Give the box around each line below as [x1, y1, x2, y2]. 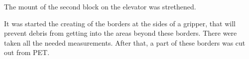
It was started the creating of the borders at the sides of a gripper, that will [4, 18, 236, 28]
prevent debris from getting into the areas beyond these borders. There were [4, 28, 237, 38]
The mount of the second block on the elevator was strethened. [4, 1, 196, 11]
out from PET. [4, 47, 50, 58]
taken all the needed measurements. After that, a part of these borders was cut [4, 37, 246, 48]
